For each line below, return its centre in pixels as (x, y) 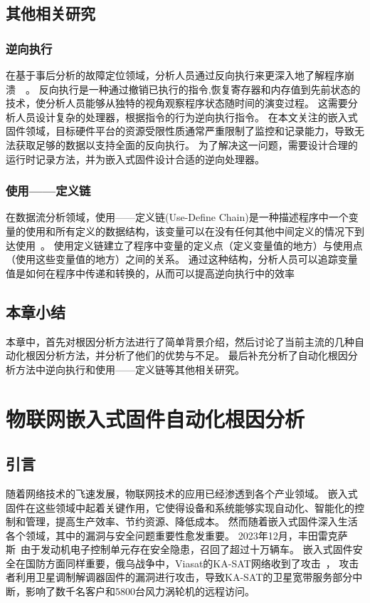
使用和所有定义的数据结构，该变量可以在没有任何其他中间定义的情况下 (190, 231)
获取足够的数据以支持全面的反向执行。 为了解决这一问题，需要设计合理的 (186, 144)
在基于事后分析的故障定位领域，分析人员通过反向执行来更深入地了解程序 (175, 75)
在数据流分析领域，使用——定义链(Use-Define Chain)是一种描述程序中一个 (177, 217)
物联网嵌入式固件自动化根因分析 (155, 418)
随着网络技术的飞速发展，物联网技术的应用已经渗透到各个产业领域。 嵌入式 (182, 493)
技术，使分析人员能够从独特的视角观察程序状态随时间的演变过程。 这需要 (177, 103)
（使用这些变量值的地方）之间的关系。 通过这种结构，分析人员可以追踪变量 (182, 259)
